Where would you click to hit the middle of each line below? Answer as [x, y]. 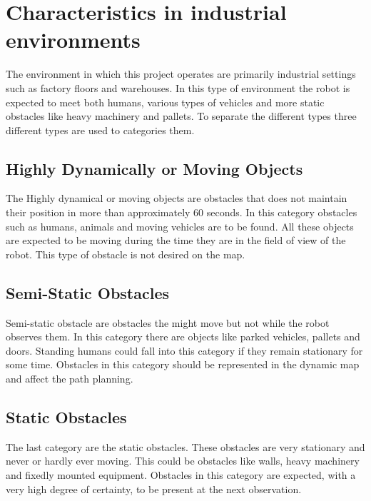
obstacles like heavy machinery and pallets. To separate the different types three [181, 116]
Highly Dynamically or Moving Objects [154, 168]
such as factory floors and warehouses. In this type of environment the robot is [178, 87]
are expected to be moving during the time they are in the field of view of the [176, 240]
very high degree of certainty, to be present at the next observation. [154, 489]
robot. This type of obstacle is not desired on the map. [126, 254]
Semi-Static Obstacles [88, 292]
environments [73, 40]
